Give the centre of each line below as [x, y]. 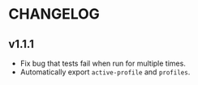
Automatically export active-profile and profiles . [105, 72]
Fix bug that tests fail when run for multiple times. [103, 63]
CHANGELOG [54, 14]
